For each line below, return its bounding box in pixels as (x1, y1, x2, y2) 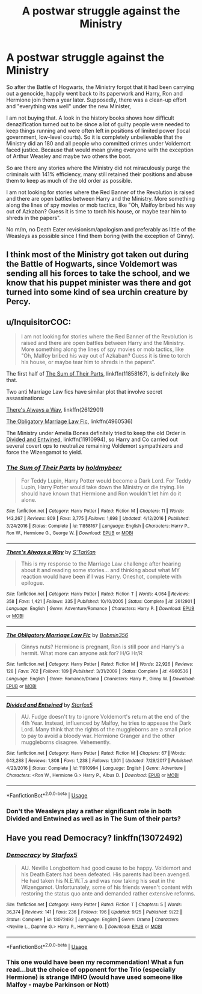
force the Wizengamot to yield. (6, 449, 83, 456)
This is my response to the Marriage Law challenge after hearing (20, 560, 182, 567)
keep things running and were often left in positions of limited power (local (6, 127, 191, 134)
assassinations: (6, 395, 44, 402)
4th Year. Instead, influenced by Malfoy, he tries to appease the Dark (20, 719, 191, 727)
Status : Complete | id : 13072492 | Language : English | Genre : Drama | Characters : (6, 916, 180, 922)
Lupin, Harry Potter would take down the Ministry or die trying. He (20, 484, 185, 491)
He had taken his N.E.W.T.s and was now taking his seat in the (20, 877, 176, 885)
